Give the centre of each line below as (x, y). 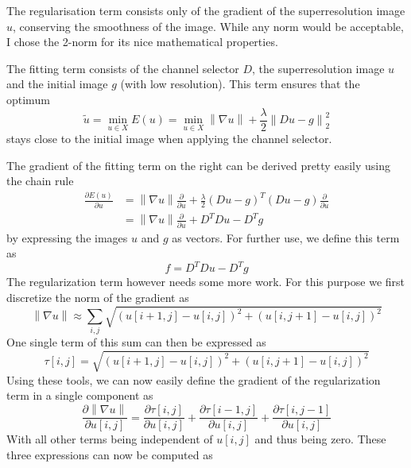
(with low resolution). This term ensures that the (240, 84)
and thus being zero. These (320, 439)
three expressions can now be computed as (110, 454)
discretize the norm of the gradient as (98, 297)
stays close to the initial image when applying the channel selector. (169, 139)
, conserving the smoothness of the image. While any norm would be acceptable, (208, 26)
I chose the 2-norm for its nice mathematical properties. (142, 42)
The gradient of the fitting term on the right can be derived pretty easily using (198, 165)
